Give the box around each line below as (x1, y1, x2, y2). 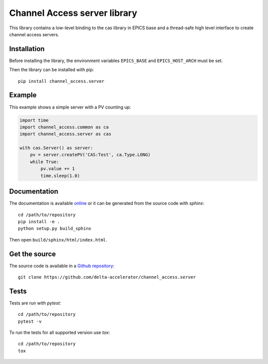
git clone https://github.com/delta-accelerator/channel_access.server (18, 274, 196, 280)
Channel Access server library (9, 7, 137, 18)
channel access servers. (9, 31, 60, 37)
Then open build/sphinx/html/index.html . (9, 237, 108, 243)
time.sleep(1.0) (40, 173, 80, 179)
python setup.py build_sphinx (18, 226, 92, 232)
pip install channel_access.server (18, 78, 105, 84)
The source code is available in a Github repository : (9, 263, 115, 269)
